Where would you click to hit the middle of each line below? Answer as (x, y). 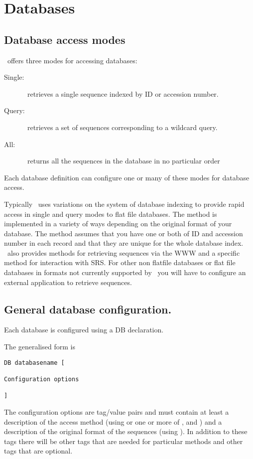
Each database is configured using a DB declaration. (84, 330)
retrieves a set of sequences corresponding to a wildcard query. (122, 127)
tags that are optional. (38, 451)
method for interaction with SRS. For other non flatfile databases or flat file (120, 262)
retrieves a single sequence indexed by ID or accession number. (123, 93)
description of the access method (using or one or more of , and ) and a (113, 421)
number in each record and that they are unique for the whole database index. (124, 243)
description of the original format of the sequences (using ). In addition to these (126, 431)
